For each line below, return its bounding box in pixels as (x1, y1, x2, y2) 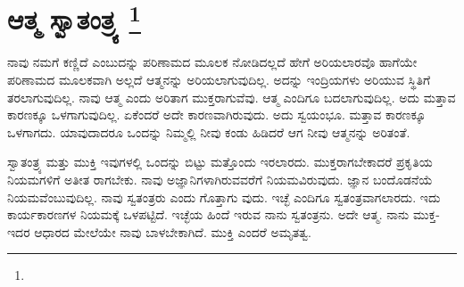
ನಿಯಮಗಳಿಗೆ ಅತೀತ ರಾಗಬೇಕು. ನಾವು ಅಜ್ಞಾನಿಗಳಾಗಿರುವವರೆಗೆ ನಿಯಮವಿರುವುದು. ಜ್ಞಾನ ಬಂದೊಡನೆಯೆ (7, 170, 433, 189)
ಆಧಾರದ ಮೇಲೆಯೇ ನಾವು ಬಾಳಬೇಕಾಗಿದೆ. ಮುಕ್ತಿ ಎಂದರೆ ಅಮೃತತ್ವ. (34, 222, 311, 241)
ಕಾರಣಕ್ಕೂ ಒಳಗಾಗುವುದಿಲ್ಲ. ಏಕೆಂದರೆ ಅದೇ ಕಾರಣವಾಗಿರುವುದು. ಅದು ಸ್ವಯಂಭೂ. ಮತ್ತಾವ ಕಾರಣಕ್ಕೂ (7, 105, 427, 124)
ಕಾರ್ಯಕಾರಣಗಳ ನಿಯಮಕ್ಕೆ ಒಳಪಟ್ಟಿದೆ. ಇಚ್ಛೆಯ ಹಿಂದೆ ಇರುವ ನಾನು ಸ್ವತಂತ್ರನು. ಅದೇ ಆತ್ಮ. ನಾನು (7, 205, 410, 224)
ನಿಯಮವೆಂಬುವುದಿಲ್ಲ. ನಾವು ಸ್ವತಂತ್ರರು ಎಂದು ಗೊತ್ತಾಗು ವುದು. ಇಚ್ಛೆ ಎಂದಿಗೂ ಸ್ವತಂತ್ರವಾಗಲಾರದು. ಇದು (7, 187, 441, 206)
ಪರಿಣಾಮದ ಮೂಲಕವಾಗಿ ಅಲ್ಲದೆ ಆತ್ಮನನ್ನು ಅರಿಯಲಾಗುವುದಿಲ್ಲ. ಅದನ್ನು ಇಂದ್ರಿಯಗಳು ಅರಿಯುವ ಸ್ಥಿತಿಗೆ (7, 70, 431, 89)
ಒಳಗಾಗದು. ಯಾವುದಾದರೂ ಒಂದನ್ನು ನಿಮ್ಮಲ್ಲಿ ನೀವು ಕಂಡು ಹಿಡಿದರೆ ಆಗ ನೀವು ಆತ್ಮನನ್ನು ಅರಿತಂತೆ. (7, 122, 410, 141)
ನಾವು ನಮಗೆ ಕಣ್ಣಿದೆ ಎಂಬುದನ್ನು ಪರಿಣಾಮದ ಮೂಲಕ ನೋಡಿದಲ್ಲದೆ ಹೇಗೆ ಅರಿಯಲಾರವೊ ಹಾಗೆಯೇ (7, 53, 418, 71)
